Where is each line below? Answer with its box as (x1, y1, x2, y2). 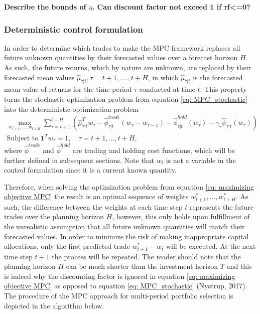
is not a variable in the (166, 154, 236, 165)
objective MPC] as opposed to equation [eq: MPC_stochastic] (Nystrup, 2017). (4, 280, 247, 291)
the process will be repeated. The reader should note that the (52, 251, 241, 261)
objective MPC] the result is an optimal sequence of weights (4, 191, 189, 202)
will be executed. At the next (166, 241, 256, 251)
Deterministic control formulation (4, 23, 143, 35)
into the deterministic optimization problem (4, 103, 139, 114)
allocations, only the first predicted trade (4, 241, 130, 251)
